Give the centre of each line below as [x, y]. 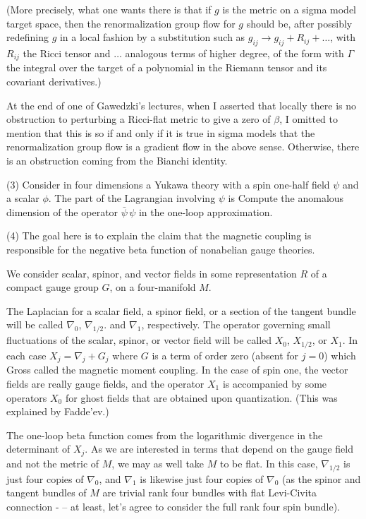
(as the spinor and [321, 478]
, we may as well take [158, 463]
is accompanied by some [275, 383]
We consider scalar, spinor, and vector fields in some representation [152, 273]
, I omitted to [309, 119]
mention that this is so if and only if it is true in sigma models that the [161, 132]
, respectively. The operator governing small [236, 324]
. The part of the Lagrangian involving [132, 198]
